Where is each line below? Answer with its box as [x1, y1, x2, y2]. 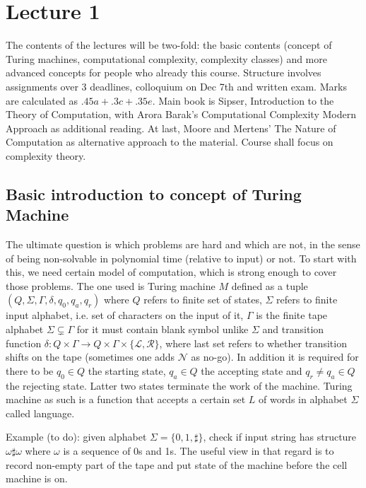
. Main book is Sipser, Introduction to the [152, 93, 334, 108]
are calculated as [6, 93, 78, 108]
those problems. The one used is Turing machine [6, 278, 216, 293]
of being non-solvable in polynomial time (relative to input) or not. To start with [6, 250, 357, 265]
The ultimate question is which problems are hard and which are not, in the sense [6, 237, 360, 252]
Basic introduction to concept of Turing [6, 182, 302, 204]
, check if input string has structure [203, 429, 357, 444]
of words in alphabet [258, 392, 348, 407]
